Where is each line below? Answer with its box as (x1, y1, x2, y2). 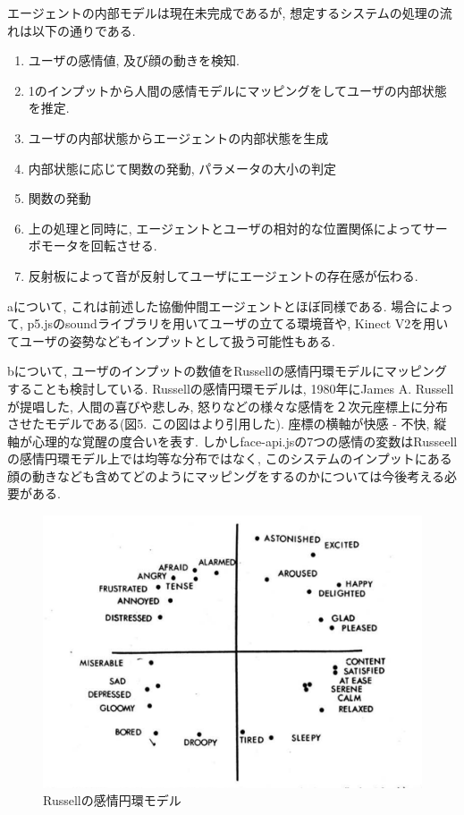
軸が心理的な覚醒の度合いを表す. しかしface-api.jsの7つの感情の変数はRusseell (7, 431, 458, 450)
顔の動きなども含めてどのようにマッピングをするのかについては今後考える (7, 466, 444, 485)
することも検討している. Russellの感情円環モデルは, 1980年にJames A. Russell (7, 378, 454, 397)
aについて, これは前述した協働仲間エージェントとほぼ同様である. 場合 (7, 296, 417, 315)
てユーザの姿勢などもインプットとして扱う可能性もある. (7, 331, 335, 350)
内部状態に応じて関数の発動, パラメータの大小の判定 (28, 158, 336, 177)
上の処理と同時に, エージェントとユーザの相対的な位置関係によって (28, 218, 423, 237)
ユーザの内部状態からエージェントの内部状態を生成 (28, 128, 329, 147)
